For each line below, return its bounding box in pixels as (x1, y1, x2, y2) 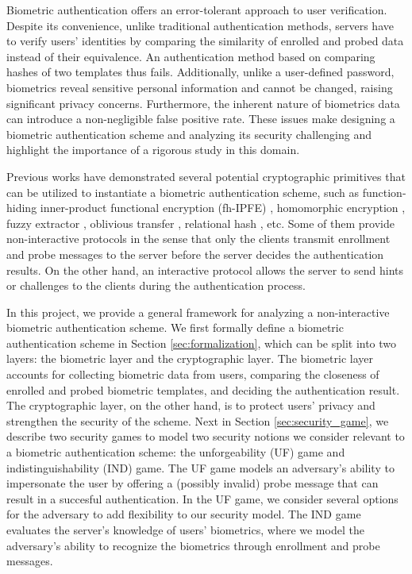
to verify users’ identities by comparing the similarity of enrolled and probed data (6, 33, 404, 49)
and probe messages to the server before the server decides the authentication (6, 245, 384, 262)
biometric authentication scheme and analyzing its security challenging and (6, 125, 372, 142)
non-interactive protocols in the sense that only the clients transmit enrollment (6, 230, 391, 247)
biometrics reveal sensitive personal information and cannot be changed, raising (6, 79, 393, 95)
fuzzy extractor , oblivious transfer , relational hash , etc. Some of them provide (6, 214, 395, 231)
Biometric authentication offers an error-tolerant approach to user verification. (6, 2, 387, 17)
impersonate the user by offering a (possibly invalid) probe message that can (6, 475, 379, 491)
